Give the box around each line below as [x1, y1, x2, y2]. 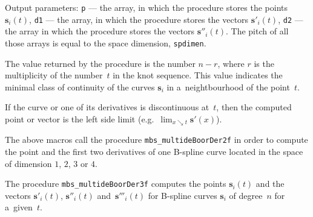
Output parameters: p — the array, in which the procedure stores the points [5, 1, 288, 13]
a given [5, 201, 33, 213]
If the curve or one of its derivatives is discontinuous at [5, 101, 209, 113]
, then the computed [216, 101, 292, 113]
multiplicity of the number [5, 69, 103, 81]
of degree [229, 189, 263, 201]
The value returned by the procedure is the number [5, 57, 196, 69]
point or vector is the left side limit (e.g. [5, 112, 154, 125]
